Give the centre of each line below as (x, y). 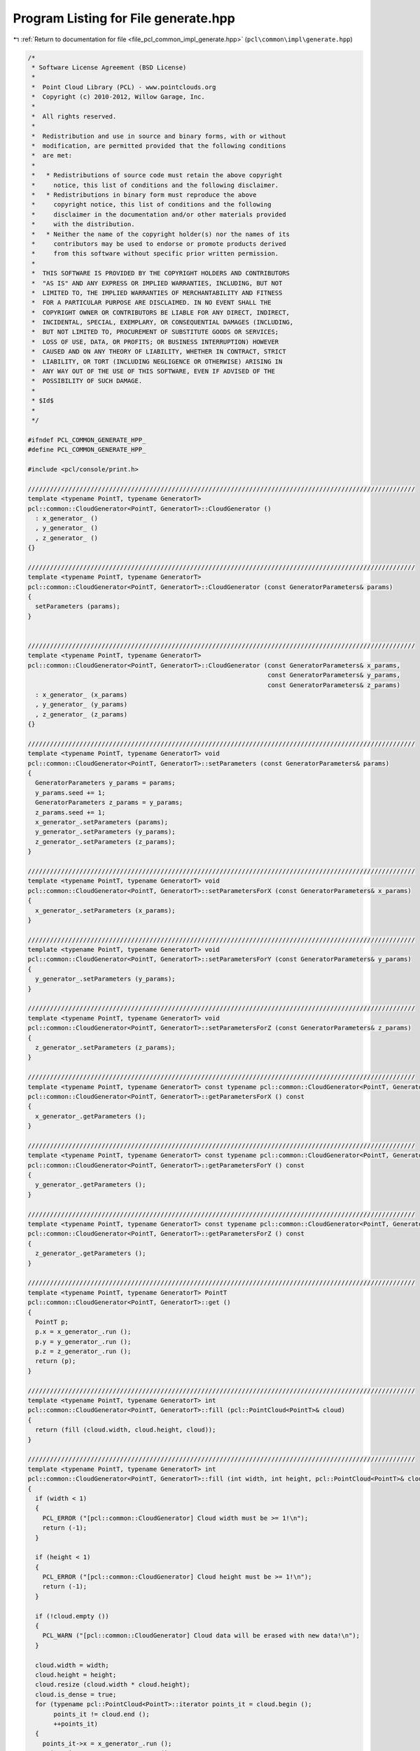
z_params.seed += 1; (70, 812)
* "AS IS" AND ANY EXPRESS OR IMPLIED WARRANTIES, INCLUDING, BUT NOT (157, 283)
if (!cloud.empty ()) (72, 1616)
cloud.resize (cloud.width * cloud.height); (113, 1685)
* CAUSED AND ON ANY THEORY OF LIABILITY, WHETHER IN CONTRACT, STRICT (159, 352)
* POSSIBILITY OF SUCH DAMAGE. (87, 381)
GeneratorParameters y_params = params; (105, 783)
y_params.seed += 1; (70, 793)
